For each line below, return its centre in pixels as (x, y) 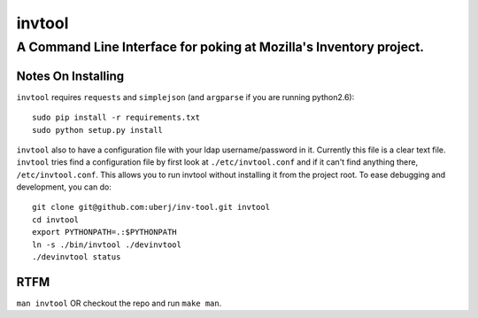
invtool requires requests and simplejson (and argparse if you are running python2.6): (185, 97)
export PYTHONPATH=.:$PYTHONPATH (104, 232)
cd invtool (56, 220)
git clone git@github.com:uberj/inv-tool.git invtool (151, 207)
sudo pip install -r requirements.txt (116, 118)
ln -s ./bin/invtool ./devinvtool (107, 244)
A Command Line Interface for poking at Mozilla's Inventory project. (220, 47)
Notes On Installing (70, 76)
